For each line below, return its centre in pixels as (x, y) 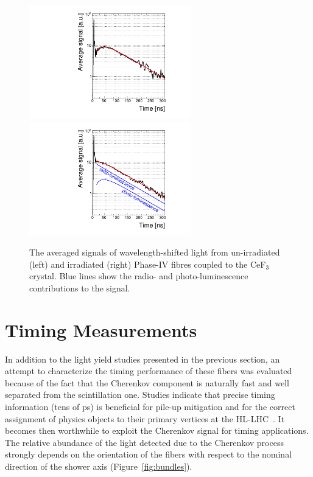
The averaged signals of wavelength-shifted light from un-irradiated (155, 252)
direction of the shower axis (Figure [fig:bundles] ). (99, 466)
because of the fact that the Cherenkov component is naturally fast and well (147, 382)
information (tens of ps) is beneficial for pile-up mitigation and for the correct (150, 406)
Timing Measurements (101, 329)
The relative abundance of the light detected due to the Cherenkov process (144, 442)
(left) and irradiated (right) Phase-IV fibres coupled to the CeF (148, 264)
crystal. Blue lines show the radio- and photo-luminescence (139, 276)
